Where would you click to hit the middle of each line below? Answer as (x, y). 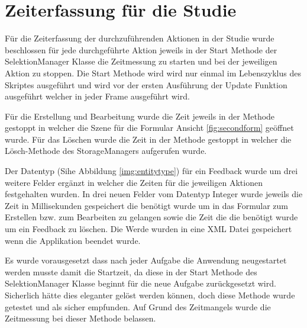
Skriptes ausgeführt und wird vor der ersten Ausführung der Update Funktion (146, 84)
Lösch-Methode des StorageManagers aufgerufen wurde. (106, 151)
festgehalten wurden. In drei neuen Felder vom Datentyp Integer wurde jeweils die (154, 194)
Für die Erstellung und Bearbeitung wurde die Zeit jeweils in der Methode (140, 116)
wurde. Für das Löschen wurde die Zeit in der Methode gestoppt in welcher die (148, 139)
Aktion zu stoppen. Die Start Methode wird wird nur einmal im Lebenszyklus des (153, 73)
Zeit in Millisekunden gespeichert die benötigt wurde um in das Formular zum (146, 205)
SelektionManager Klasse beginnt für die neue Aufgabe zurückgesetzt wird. (140, 283)
